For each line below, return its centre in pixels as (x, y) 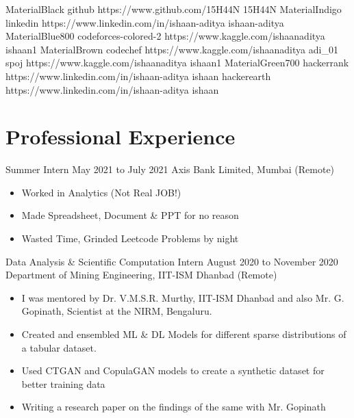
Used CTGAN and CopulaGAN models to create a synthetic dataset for (173, 370)
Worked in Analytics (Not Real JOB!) (101, 192)
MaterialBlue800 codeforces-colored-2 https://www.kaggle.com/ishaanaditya (165, 36)
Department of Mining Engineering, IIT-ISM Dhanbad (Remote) (141, 275)
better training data (63, 383)
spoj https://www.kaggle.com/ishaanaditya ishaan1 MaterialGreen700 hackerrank (177, 63)
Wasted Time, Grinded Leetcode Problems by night (130, 238)
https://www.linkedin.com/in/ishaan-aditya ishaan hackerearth (138, 76)
